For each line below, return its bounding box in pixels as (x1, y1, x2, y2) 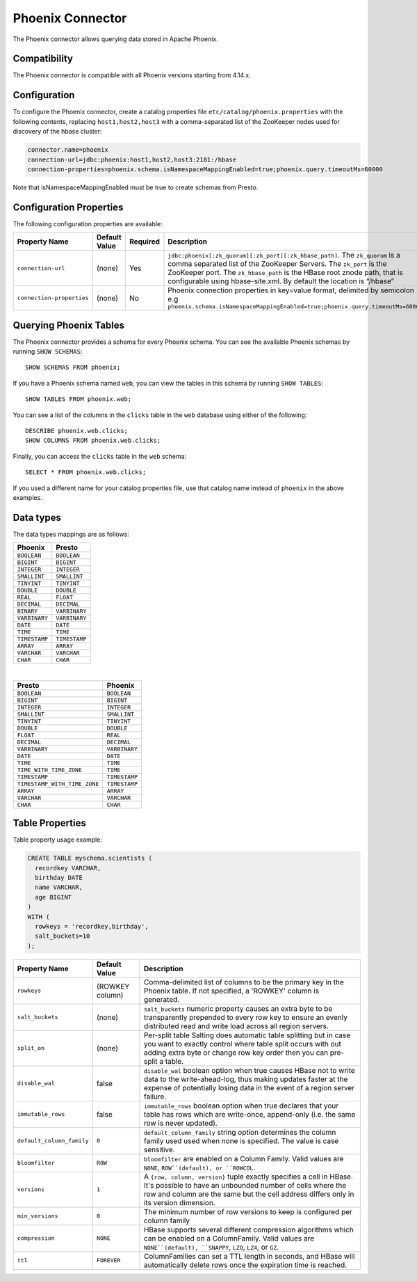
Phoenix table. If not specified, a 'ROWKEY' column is (143, 986, 320, 996)
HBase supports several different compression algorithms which (143, 1225, 354, 1234)
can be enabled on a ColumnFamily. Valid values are (143, 1233, 315, 1243)
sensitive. (143, 1145, 175, 1154)
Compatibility (13, 53, 73, 65)
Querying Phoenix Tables (13, 319, 125, 331)
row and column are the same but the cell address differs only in (143, 1189, 354, 1199)
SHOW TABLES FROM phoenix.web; (25, 395, 132, 403)
